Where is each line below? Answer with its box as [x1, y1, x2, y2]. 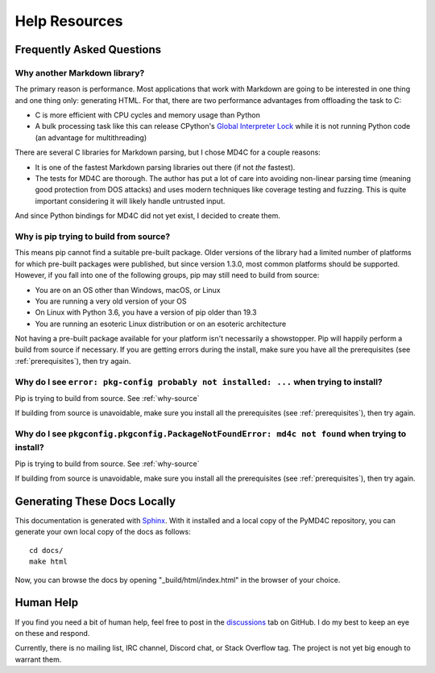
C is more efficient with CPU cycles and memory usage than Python [35, 110, 261, 120]
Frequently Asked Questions [14, 43, 162, 56]
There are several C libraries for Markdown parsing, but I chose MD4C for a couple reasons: [14, 147, 321, 157]
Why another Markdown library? [14, 67, 145, 78]
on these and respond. [14, 628, 90, 638]
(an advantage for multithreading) [35, 133, 147, 142]
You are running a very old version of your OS [35, 296, 187, 306]
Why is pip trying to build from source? [14, 230, 171, 242]
